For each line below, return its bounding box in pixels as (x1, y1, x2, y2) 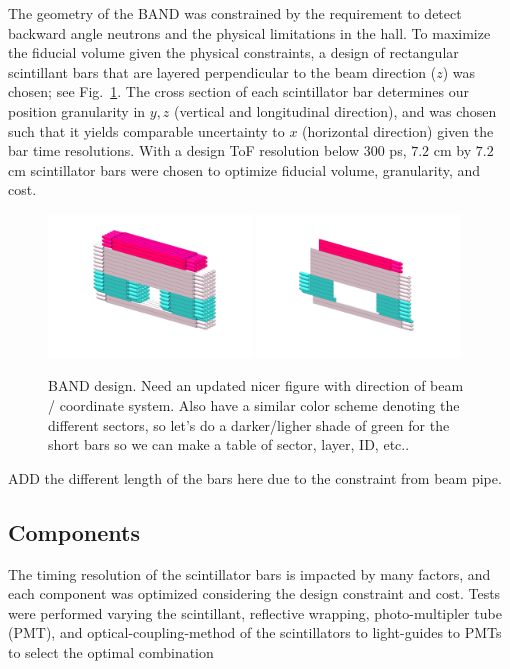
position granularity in (8, 100, 146, 121)
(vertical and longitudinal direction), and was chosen (174, 100, 497, 121)
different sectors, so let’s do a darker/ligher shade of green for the (48, 414, 450, 435)
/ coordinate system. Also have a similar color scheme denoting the (48, 395, 460, 416)
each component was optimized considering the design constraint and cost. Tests (8, 583, 501, 604)
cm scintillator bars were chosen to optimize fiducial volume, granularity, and (8, 159, 481, 180)
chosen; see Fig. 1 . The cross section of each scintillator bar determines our (8, 81, 469, 102)
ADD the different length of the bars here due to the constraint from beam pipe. (8, 467, 502, 488)
